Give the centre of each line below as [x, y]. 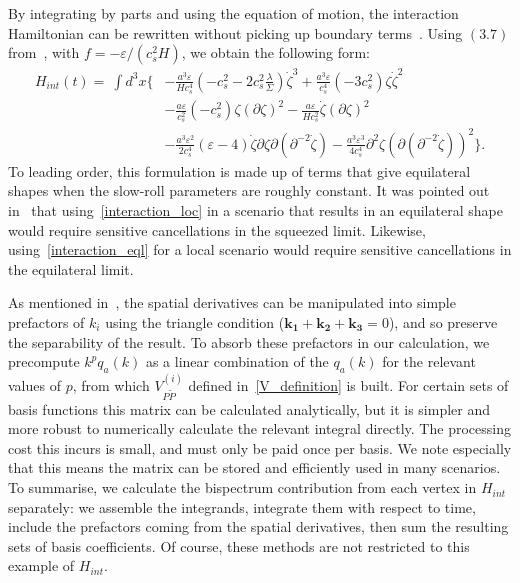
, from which [111, 384]
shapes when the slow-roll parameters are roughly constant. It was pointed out [249, 190]
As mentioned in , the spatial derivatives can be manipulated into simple [232, 302]
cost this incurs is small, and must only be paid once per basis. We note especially [260, 447]
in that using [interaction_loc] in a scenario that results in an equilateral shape [255, 209]
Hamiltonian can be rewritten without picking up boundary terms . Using [235, 32]
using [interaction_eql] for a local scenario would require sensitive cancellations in [260, 249]
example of [41, 565]
